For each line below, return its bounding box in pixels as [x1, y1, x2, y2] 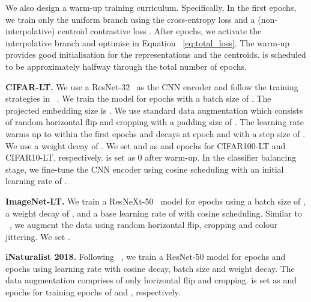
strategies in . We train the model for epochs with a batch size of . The [5, 92, 271, 105]
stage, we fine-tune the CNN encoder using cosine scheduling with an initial [5, 162, 284, 175]
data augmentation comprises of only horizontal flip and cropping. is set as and [5, 274, 297, 286]
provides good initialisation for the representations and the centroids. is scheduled [5, 48, 306, 61]
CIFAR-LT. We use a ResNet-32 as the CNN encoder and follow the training [5, 80, 298, 93]
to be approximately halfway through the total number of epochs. [5, 60, 247, 72]
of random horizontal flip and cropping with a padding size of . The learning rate [5, 116, 304, 128]
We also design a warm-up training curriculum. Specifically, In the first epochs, [5, 1, 297, 13]
